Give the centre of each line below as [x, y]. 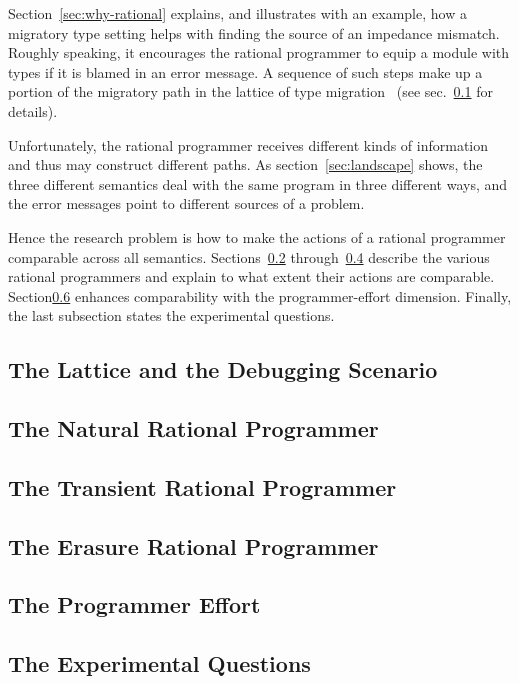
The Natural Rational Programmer [193, 428]
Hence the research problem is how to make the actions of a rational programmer [257, 236]
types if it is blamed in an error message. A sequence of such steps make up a [245, 71]
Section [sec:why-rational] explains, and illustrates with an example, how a [237, 13]
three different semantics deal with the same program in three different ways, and [258, 183]
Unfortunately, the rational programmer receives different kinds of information [248, 144]
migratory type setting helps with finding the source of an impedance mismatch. [254, 32]
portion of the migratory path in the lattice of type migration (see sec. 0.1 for [250, 91]
